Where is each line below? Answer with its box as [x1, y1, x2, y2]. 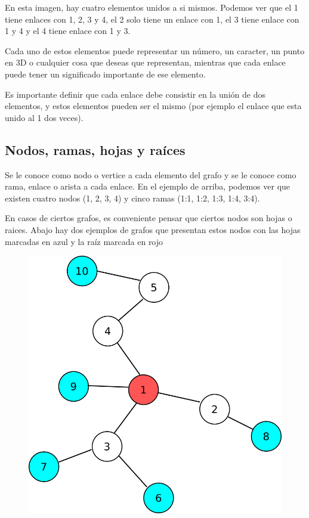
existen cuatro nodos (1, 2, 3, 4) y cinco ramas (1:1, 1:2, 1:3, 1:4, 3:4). [5, 191, 260, 204]
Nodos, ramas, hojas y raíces [5, 140, 186, 159]
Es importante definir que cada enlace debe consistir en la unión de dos [5, 88, 265, 100]
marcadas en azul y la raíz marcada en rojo [5, 235, 163, 247]
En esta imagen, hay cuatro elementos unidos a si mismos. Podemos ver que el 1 [5, 1, 298, 13]
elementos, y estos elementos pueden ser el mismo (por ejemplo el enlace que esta [5, 100, 302, 112]
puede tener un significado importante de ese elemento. [5, 67, 206, 80]
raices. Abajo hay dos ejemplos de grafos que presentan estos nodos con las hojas [5, 223, 301, 235]
